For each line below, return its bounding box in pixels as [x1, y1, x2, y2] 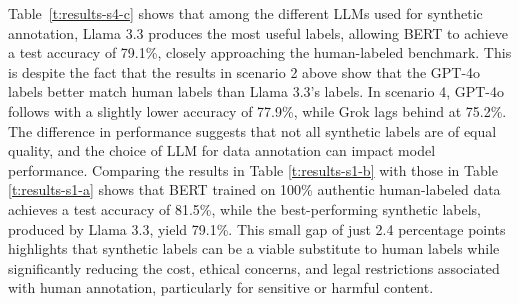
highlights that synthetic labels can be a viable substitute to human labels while [8, 238, 500, 259]
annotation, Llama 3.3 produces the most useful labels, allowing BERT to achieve [8, 22, 509, 43]
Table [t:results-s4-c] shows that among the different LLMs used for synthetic [8, 3, 483, 23]
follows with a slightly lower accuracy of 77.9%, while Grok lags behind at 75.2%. [8, 100, 507, 121]
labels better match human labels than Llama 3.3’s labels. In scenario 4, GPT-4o [8, 81, 504, 102]
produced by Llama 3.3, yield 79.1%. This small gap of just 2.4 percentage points [8, 218, 506, 239]
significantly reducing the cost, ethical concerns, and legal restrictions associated [8, 257, 500, 278]
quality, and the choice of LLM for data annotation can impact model [8, 140, 436, 161]
